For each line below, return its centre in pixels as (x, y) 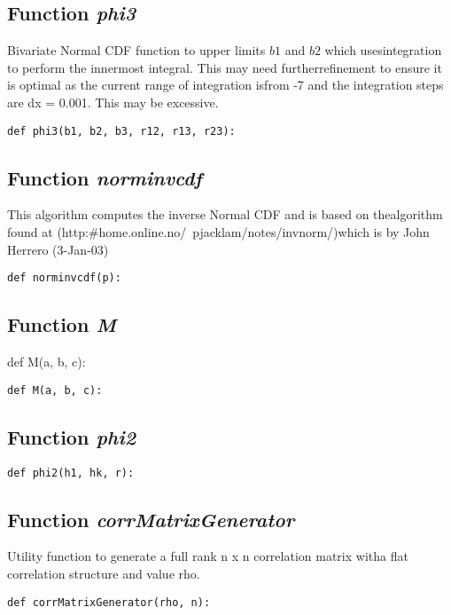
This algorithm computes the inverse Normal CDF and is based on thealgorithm (225, 214)
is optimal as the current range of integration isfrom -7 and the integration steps (225, 85)
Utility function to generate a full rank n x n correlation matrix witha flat (208, 556)
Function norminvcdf (105, 177)
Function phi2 (72, 436)
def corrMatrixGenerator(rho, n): (109, 602)
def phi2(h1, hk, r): (71, 473)
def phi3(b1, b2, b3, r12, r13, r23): (121, 131)
